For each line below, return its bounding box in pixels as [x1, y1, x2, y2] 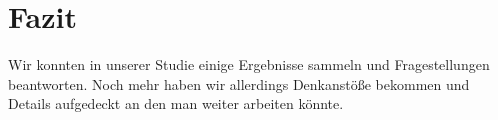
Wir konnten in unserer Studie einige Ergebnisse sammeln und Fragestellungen [8, 54, 490, 75]
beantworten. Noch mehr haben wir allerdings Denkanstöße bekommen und [8, 73, 470, 94]
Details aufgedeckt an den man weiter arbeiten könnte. [8, 93, 344, 114]
